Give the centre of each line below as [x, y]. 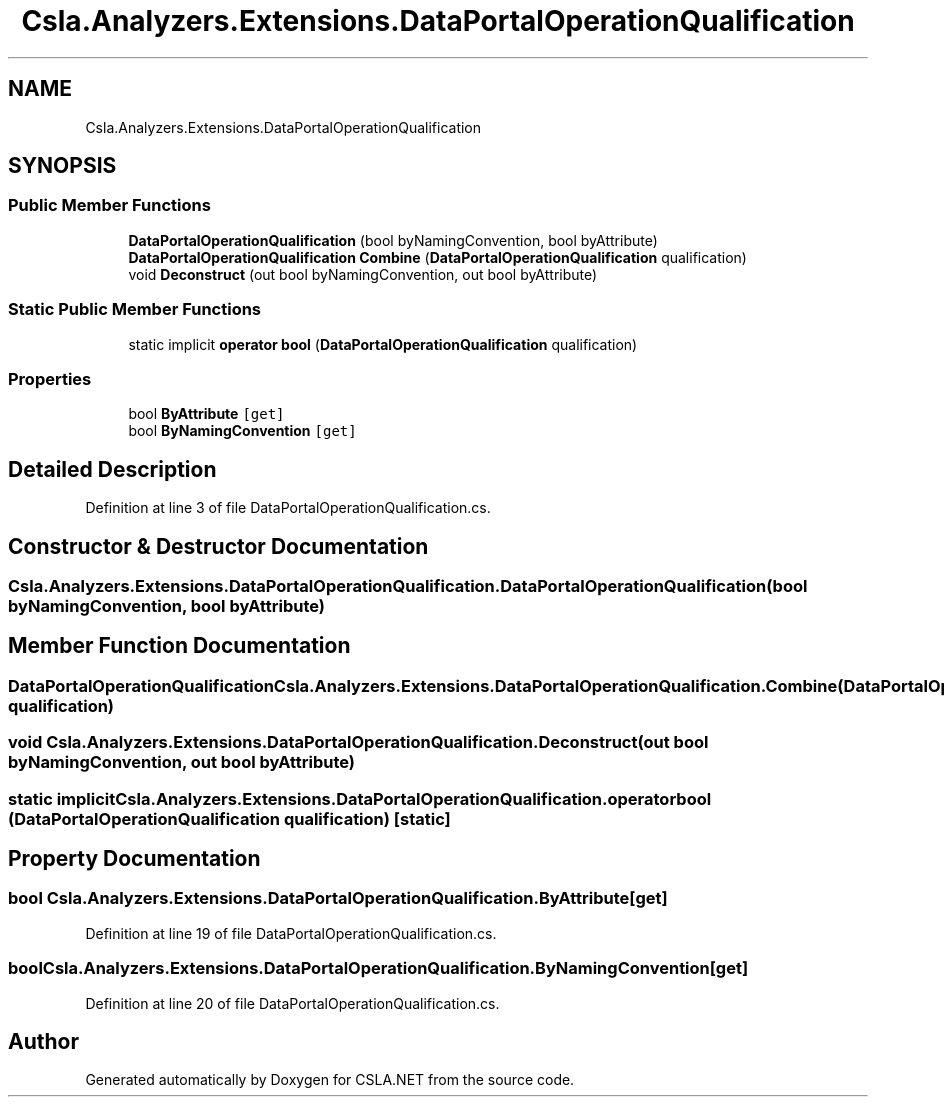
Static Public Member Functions [135, 309]
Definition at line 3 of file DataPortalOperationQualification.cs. [288, 508]
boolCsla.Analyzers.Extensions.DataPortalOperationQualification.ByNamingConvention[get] [378, 968]
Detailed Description [112, 469]
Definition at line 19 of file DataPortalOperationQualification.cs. [291, 933]
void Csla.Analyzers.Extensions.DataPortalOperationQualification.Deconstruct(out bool [358, 742]
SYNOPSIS [62, 166]
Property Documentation [134, 859]
